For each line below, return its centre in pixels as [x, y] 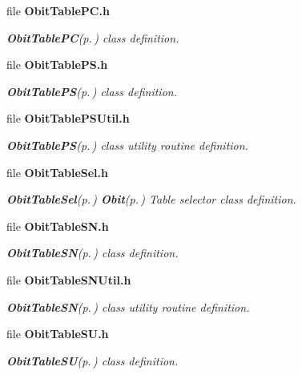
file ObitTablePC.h [58, 10]
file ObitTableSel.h [58, 172]
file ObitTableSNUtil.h [69, 279]
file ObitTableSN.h [58, 226]
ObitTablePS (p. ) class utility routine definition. [127, 145]
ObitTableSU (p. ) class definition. [93, 360]
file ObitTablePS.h [57, 65]
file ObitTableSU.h [58, 334]
